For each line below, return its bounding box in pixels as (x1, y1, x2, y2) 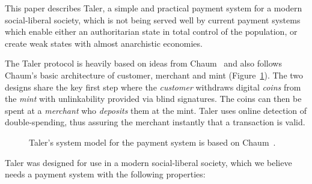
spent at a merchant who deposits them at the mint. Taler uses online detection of (5, 104, 307, 116)
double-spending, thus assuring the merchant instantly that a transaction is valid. (5, 116, 305, 128)
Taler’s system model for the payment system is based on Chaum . (29, 135, 276, 148)
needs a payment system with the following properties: (5, 168, 206, 180)
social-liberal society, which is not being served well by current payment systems (5, 13, 301, 26)
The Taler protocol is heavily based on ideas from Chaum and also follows (5, 57, 282, 70)
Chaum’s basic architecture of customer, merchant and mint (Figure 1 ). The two (5, 68, 304, 81)
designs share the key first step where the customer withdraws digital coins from (5, 80, 301, 93)
